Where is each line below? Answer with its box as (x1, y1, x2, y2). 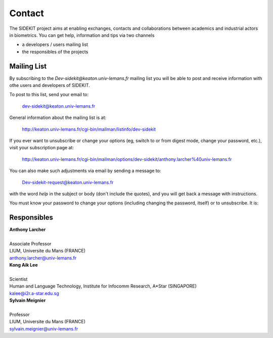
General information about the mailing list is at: (9, 114, 107, 121)
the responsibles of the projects (22, 49, 88, 55)
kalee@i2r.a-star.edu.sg (9, 290, 59, 296)
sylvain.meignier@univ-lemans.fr (9, 325, 78, 331)
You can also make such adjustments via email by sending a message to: (9, 167, 161, 174)
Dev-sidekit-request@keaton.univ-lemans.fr (22, 179, 114, 185)
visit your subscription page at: (9, 145, 74, 151)
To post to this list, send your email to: (9, 92, 88, 98)
